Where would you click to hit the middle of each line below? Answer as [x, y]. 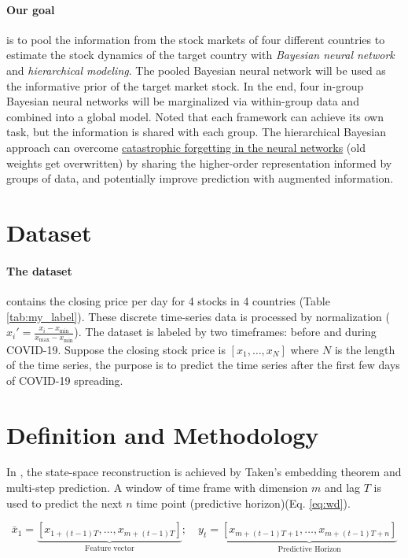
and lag [342, 488]
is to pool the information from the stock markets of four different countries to [196, 39]
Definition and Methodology [163, 434]
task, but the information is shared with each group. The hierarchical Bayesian [196, 132]
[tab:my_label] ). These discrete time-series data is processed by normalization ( [198, 316]
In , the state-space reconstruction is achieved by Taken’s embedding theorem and [204, 472]
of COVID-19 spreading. [65, 380]
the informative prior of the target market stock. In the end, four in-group [185, 85]
